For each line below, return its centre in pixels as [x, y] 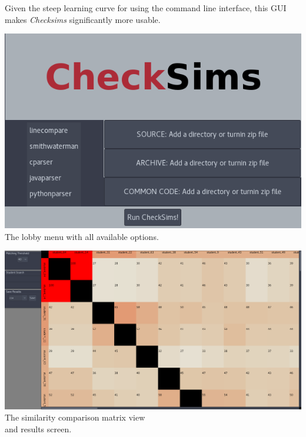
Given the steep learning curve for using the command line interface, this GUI [146, 8]
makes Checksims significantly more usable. [83, 19]
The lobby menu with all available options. [82, 236]
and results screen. [38, 428]
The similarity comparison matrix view [75, 417]
